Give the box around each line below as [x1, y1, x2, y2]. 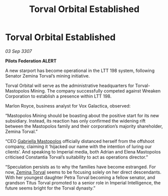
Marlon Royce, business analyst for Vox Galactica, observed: [5, 102, 131, 108]
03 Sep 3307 [5, 48, 32, 54]
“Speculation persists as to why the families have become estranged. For [5, 163, 156, 169]
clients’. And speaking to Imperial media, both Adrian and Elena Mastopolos [5, 148, 161, 154]
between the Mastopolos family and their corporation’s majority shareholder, [5, 123, 163, 129]
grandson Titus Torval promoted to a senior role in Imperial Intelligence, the [5, 179, 161, 185]
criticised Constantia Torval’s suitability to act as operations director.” [5, 154, 148, 160]
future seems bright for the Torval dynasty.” [5, 185, 96, 191]
